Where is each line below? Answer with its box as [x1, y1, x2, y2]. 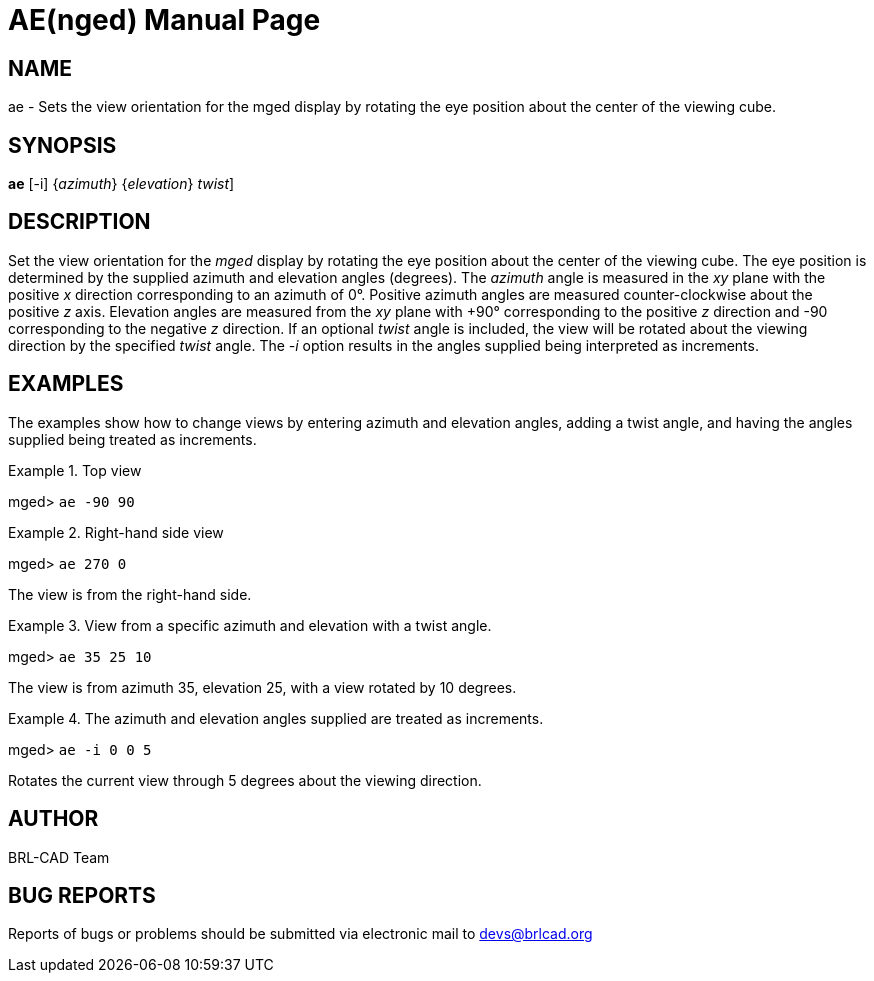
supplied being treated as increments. [8, 430, 257, 448]
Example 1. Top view [8, 461, 142, 479]
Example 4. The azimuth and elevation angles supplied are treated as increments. [8, 709, 544, 727]
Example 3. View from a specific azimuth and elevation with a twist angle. [8, 616, 492, 634]
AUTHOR [8, 806, 99, 832]
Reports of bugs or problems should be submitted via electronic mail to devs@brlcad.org [8, 925, 593, 943]
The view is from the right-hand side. [8, 585, 252, 603]
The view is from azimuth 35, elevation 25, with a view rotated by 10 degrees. [8, 678, 517, 696]
